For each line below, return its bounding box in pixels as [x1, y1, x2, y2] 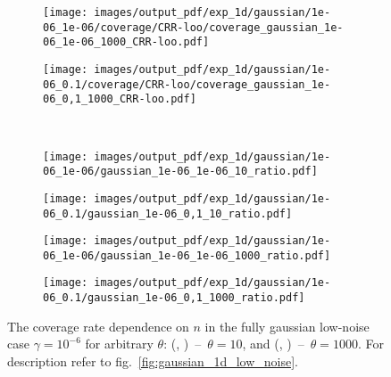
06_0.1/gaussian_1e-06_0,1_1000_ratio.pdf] [43, 291, 305, 305]
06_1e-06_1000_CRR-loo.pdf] [43, 36, 210, 49]
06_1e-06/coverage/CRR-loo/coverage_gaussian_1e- [43, 20, 344, 34]
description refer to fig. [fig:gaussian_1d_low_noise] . [7, 351, 298, 370]
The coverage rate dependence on [7, 316, 189, 335]
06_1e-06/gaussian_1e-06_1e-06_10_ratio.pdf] [43, 165, 318, 178]
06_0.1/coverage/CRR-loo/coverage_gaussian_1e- [43, 78, 331, 91]
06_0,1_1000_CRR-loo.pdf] [43, 93, 196, 106]
